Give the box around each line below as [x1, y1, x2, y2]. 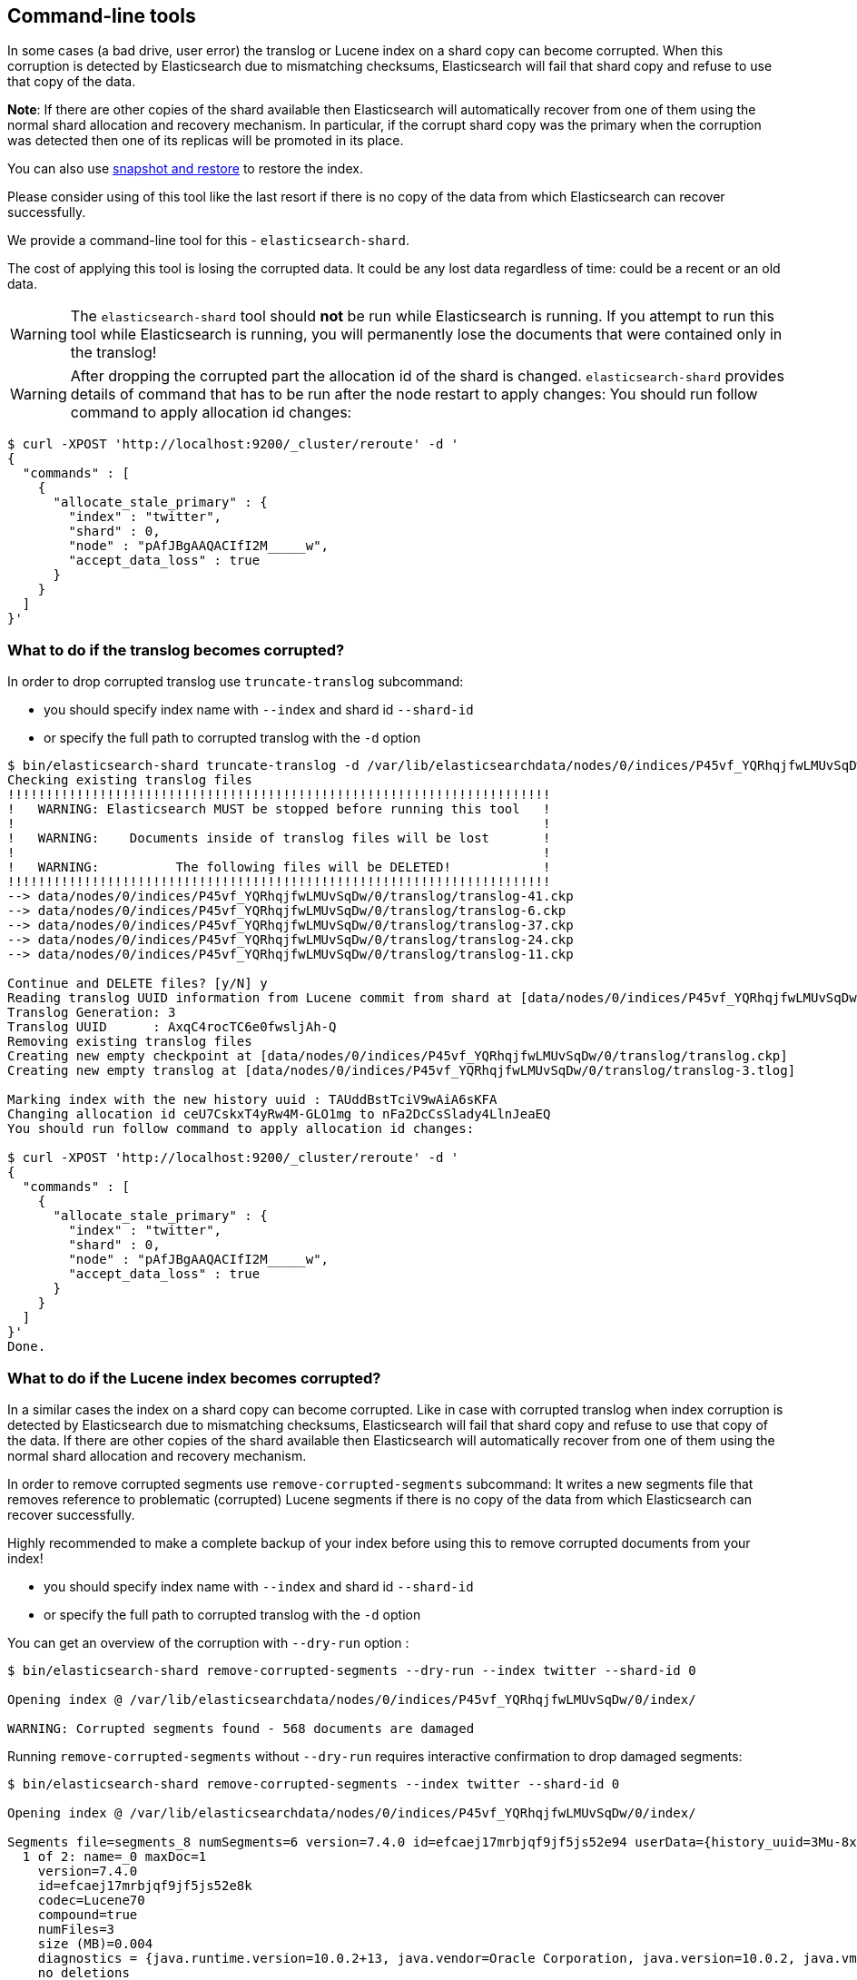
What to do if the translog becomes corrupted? [7, 640, 345, 659]
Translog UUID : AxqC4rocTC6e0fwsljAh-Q [7, 1020, 337, 1035]
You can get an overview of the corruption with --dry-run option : [7, 1634, 409, 1650]
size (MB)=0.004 [37, 1936, 153, 1951]
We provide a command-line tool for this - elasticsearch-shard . [7, 232, 409, 249]
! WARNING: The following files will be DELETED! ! [7, 860, 551, 875]
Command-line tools [7, 5, 196, 27]
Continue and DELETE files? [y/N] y [7, 976, 268, 991]
